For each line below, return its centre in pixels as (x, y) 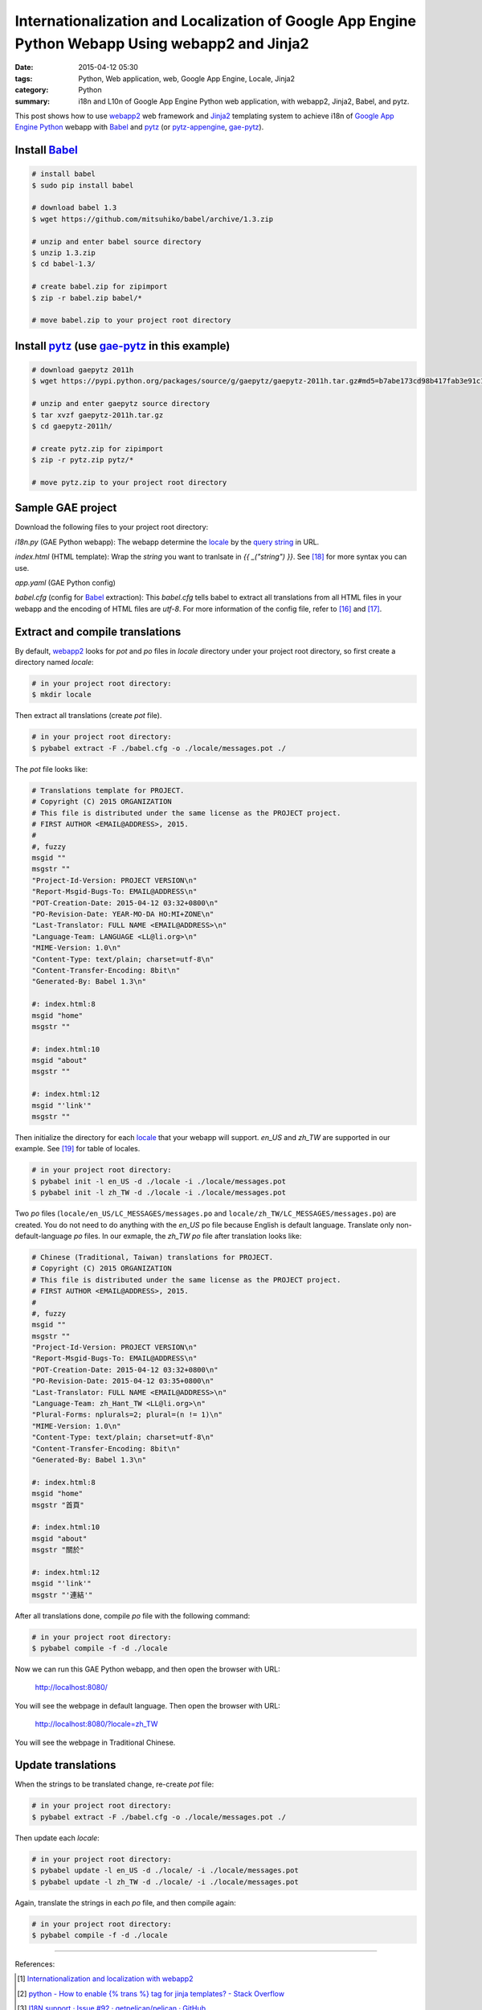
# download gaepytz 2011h (83, 369)
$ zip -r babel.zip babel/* (87, 298)
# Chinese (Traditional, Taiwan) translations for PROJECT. (153, 1257)
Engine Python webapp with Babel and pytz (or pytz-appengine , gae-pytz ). (139, 127)
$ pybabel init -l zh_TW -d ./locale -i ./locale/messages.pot (159, 1193)
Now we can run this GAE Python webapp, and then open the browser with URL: (147, 1669)
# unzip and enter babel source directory (116, 242)
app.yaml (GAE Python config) (65, 582)
